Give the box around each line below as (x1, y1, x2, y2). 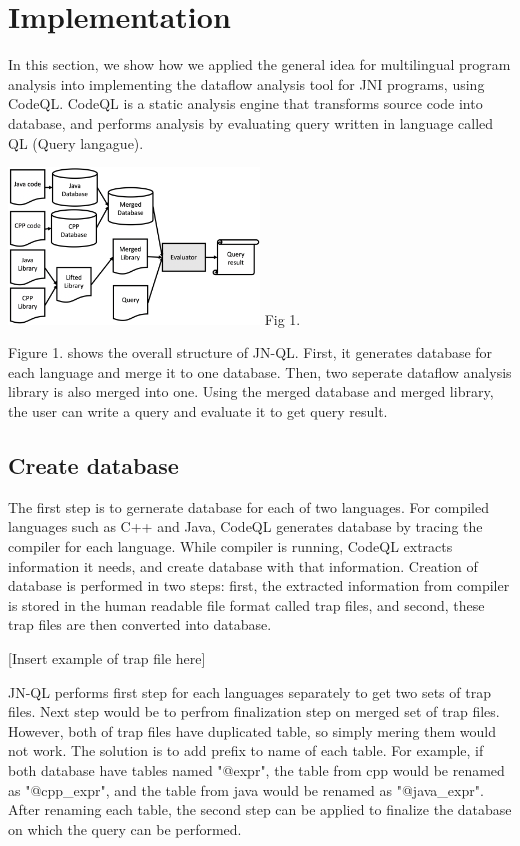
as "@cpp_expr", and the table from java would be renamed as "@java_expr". (8, 779, 484, 800)
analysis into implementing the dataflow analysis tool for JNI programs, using (8, 73, 485, 94)
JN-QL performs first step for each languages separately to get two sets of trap (8, 681, 491, 702)
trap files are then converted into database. (8, 614, 272, 635)
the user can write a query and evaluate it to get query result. (8, 401, 388, 422)
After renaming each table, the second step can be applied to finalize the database (8, 799, 512, 820)
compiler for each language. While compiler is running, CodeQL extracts (8, 536, 453, 557)
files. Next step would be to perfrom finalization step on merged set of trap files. (8, 701, 500, 722)
